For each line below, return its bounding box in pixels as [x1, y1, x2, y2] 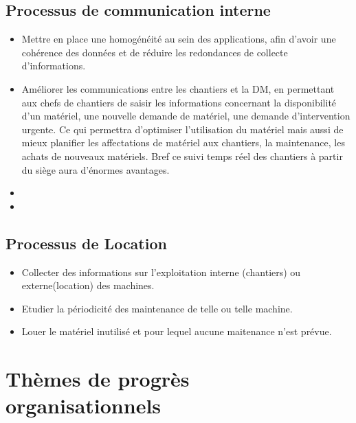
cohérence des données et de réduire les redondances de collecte [21, 45, 288, 59]
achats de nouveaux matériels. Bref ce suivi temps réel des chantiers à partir [21, 148, 343, 163]
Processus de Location [5, 232, 167, 253]
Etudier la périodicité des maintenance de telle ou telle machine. [21, 301, 293, 315]
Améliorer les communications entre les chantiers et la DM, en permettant [21, 81, 335, 95]
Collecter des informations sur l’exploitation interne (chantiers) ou [21, 264, 301, 279]
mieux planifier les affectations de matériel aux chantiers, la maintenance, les [21, 135, 345, 150]
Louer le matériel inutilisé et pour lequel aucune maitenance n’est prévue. [21, 324, 332, 339]
